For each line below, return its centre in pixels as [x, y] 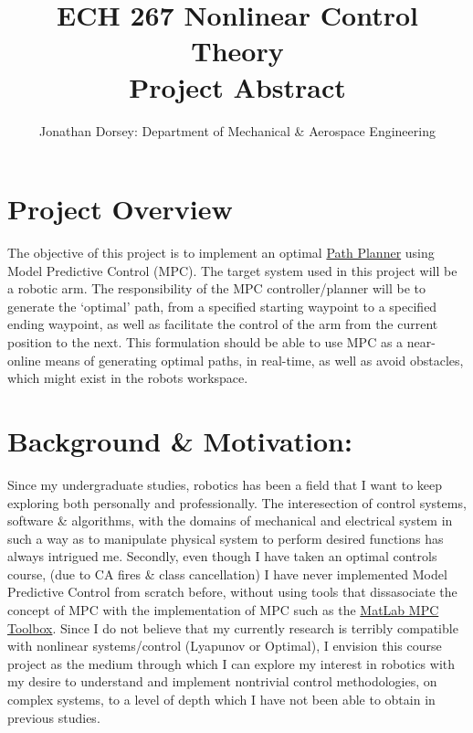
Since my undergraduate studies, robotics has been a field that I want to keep [225, 484]
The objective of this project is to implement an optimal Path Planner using [221, 253]
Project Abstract [237, 86]
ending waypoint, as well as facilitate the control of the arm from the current [223, 324]
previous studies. [54, 717]
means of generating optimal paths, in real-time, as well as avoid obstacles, [254, 360]
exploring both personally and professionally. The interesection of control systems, [237, 502]
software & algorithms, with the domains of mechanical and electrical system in [230, 521]
